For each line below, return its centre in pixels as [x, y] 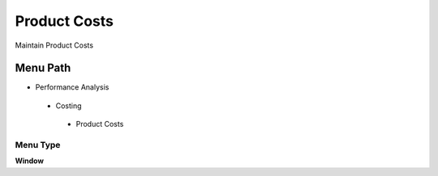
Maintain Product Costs [54, 45]
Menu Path [43, 68]
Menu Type [38, 145]
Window [30, 161]
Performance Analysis [72, 87]
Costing [69, 106]
